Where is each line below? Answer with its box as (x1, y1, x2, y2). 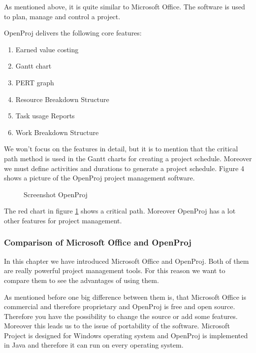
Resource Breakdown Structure (15, 94, 109, 104)
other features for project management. (4, 215, 122, 225)
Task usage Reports (15, 110, 75, 121)
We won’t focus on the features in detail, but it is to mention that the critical (4, 143, 238, 154)
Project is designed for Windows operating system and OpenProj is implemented (4, 330, 248, 340)
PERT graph (15, 77, 54, 87)
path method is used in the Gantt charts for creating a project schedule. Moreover (4, 153, 252, 163)
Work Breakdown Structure (15, 127, 99, 137)
